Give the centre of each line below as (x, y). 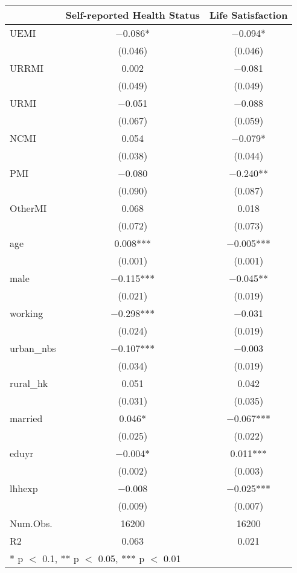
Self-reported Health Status (133, 15)
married (26, 418)
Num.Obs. (31, 523)
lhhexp (24, 488)
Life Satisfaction (248, 15)
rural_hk (29, 383)
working (27, 313)
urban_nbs (33, 348)
